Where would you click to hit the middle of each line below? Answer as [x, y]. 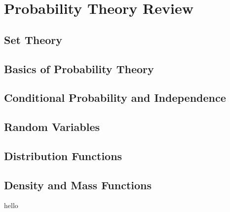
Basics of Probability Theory [79, 68]
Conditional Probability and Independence [115, 98]
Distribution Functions [63, 155]
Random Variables [52, 127]
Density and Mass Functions [78, 185]
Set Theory [33, 39]
